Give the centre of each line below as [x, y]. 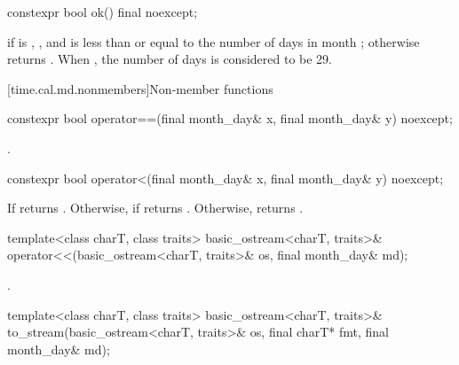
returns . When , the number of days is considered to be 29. [170, 59]
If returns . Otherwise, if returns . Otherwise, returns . [155, 208]
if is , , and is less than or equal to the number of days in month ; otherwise [214, 41]
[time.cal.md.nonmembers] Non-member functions [140, 88]
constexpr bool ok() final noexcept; [103, 12]
